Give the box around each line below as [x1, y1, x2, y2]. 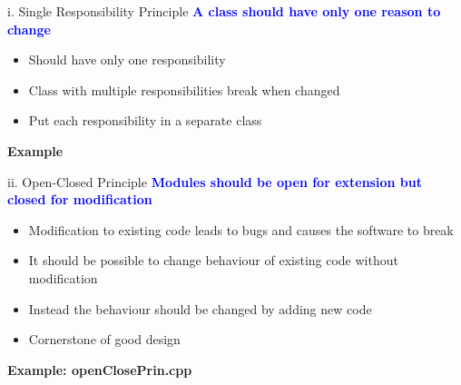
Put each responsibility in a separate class [28, 111, 262, 130]
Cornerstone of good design [28, 330, 181, 349]
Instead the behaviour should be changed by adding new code [28, 299, 372, 318]
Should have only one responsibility [28, 50, 226, 69]
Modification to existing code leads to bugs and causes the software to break [28, 220, 454, 239]
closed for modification [7, 190, 152, 209]
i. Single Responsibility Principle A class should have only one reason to [7, 2, 441, 20]
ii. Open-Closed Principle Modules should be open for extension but [7, 172, 422, 191]
